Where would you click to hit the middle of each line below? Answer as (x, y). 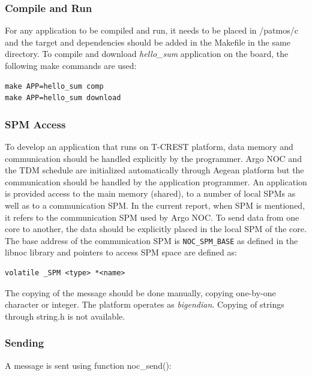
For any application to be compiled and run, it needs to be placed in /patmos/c (151, 30)
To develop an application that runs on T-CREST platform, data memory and (149, 146)
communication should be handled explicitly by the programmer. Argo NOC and (153, 158)
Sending (25, 343)
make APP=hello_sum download (63, 98)
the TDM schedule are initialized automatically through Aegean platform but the (154, 170)
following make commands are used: (71, 65)
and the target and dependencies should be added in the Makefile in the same (148, 42)
